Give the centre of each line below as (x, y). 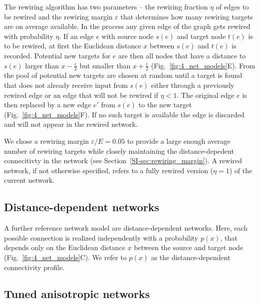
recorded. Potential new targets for (57, 55)
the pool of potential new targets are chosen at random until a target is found (123, 75)
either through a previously (193, 85)
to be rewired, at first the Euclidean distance (73, 46)
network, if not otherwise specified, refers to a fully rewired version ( (109, 170)
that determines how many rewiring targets (187, 16)
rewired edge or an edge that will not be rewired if (81, 95)
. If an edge (76, 36)
